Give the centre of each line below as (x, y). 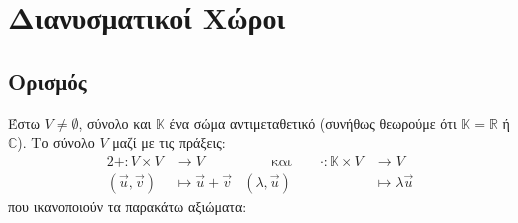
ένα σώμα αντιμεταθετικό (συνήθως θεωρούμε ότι (313, 122)
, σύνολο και (115, 122)
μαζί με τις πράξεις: (169, 142)
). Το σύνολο (56, 142)
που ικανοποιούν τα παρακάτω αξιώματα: (127, 205)
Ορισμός (47, 80)
